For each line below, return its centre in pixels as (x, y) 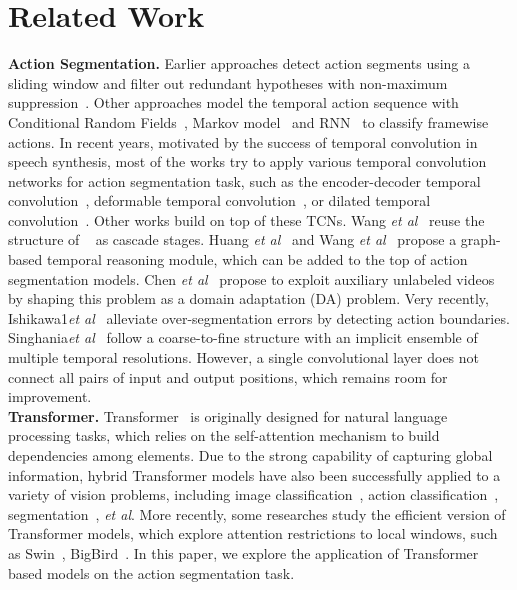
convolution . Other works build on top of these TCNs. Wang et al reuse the (246, 219)
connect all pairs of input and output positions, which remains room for (228, 376)
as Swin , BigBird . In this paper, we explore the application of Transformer (243, 552)
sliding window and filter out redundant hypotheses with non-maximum (228, 82)
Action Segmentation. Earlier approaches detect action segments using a (239, 63)
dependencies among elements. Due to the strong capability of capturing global (250, 455)
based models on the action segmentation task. (151, 572)
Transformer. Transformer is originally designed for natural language (228, 415)
